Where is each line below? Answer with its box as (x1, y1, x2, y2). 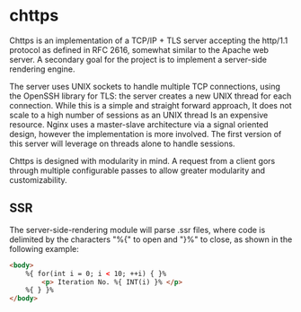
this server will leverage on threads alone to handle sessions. (9, 138, 235, 149)
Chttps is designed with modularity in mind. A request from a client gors (9, 155, 276, 166)
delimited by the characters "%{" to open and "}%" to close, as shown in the (9, 234, 293, 245)
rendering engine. (9, 64, 75, 74)
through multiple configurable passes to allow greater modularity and (9, 165, 266, 176)
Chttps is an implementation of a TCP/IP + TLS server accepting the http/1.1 (9, 35, 288, 46)
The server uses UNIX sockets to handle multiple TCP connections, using (9, 81, 281, 91)
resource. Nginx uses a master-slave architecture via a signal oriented (9, 118, 269, 130)
